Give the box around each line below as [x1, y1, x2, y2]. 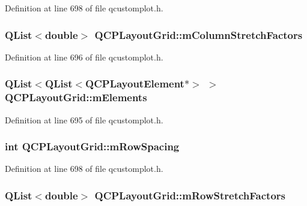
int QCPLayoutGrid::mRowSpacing [5, 139, 180, 154]
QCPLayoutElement [85, 76, 184, 91]
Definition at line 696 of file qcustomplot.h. [5, 50, 163, 63]
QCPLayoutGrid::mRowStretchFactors [94, 187, 285, 202]
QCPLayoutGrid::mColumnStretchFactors [94, 27, 303, 42]
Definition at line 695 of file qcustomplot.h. [5, 113, 163, 126]
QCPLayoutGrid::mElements [5, 90, 147, 105]
